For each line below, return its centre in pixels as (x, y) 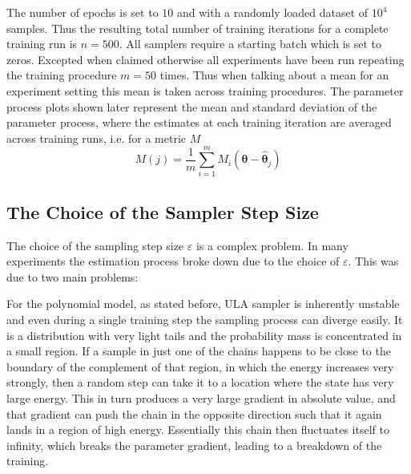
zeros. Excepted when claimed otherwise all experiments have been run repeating (205, 59)
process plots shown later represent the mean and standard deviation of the (192, 106)
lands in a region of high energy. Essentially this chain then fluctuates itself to (198, 429)
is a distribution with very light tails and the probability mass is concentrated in (204, 335)
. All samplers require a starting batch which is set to (250, 44)
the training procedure (62, 75)
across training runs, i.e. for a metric (97, 138)
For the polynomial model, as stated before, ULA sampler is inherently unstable (203, 304)
